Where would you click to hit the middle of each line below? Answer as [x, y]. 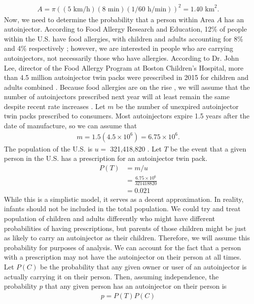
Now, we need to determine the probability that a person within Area [109, 19]
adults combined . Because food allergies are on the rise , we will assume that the [127, 87]
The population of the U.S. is [48, 148]
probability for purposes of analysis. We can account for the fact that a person [123, 247]
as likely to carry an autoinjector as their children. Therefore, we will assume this [127, 238]
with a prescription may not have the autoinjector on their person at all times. [123, 257]
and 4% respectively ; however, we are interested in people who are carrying [119, 48]
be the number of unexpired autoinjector [177, 106]
